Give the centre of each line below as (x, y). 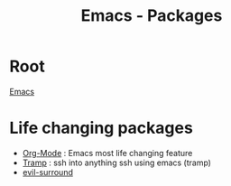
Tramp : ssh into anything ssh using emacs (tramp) (117, 163)
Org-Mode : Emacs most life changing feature (107, 153)
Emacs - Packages (152, 16)
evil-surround (48, 172)
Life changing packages (102, 128)
